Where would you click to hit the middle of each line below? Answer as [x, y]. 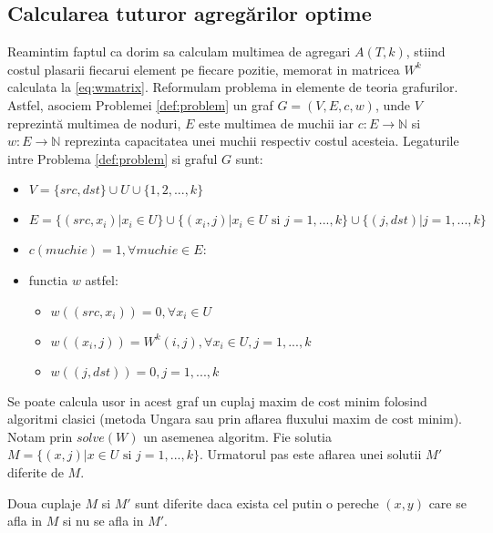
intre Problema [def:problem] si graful [113, 158]
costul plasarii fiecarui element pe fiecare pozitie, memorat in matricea [204, 69]
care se [447, 502]
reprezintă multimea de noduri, [94, 123]
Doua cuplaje [44, 502]
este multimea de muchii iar [276, 123]
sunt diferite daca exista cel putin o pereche [257, 502]
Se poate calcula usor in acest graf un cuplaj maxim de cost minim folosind [217, 400]
